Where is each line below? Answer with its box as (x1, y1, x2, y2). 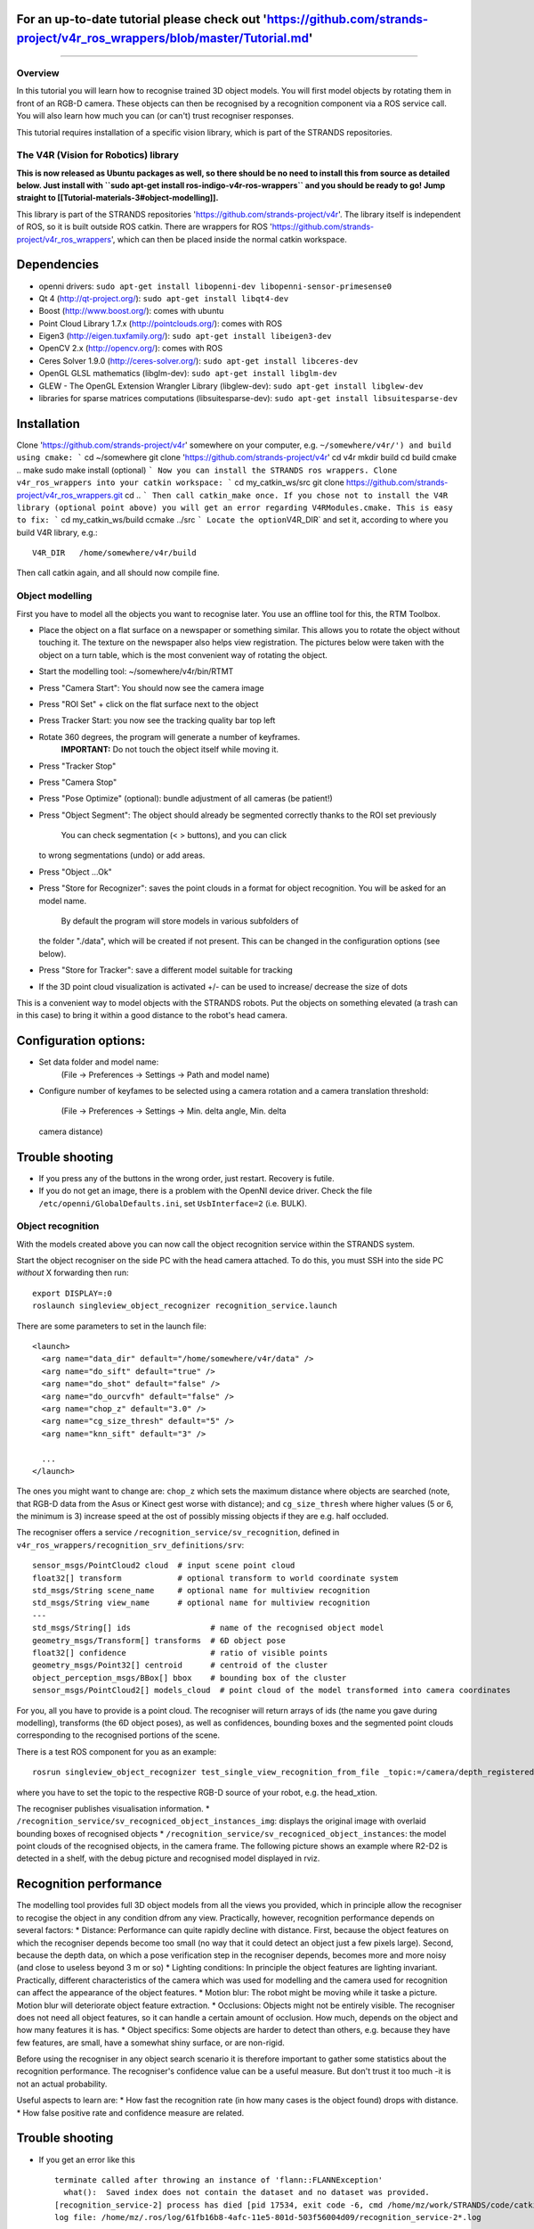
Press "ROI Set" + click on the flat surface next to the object (38, 698, 259, 709)
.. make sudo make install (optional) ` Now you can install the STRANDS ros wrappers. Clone (16, 465, 398, 475)
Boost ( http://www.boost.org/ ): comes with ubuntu (38, 306, 224, 317)
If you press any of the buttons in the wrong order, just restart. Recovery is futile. (38, 1172, 336, 1183)
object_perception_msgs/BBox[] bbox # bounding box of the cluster (32, 1673, 347, 1682)
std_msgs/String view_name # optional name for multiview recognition (32, 1598, 370, 1608)
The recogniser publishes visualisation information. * (16, 1803, 210, 1814)
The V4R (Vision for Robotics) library (16, 149, 180, 161)
